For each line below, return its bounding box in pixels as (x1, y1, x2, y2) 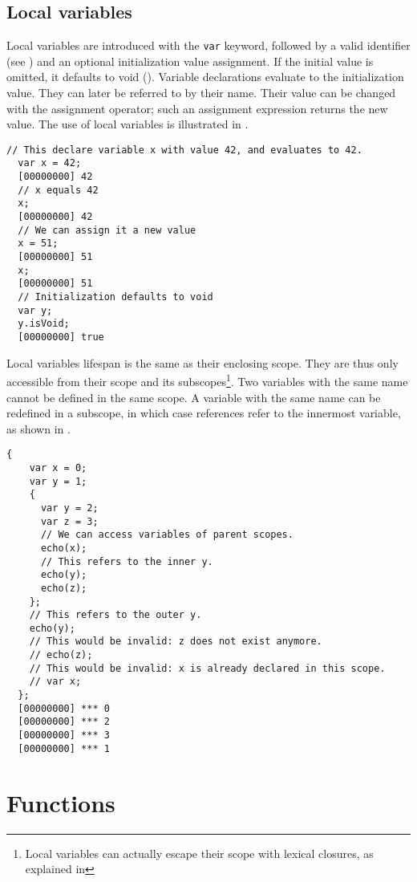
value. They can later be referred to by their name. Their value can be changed (6, 84, 396, 101)
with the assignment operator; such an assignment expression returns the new (6, 100, 388, 116)
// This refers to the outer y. (29, 609, 202, 621)
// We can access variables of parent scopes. (40, 529, 294, 541)
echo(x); (40, 542, 87, 554)
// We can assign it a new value (18, 224, 196, 236)
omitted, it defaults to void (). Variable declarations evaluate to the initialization (6, 68, 404, 85)
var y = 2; (40, 502, 99, 514)
